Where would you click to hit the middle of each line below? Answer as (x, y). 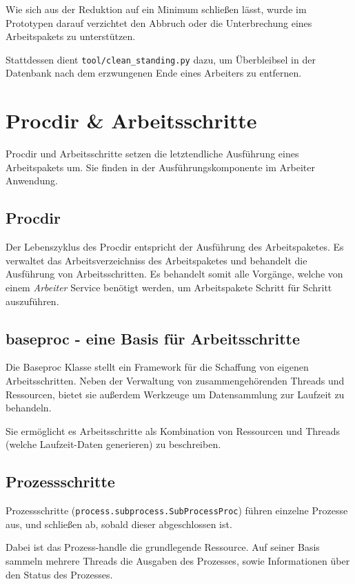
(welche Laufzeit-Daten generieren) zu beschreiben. (113, 444)
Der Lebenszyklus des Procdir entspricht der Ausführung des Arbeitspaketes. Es (175, 247)
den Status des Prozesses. (59, 574)
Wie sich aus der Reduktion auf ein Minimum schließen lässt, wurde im (156, 9)
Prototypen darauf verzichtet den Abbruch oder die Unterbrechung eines (159, 22)
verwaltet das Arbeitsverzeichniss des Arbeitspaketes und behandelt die (156, 260)
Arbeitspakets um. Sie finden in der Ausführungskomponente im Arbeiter (160, 167)
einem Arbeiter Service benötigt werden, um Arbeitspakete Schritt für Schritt (169, 287)
